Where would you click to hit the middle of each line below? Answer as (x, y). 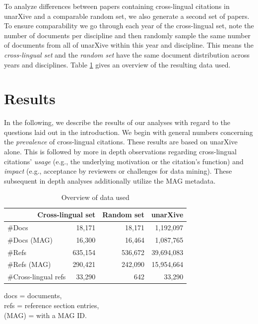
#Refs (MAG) (29, 264)
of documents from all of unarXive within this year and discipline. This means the (129, 45)
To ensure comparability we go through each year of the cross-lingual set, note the (129, 26)
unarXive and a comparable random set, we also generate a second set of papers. (127, 16)
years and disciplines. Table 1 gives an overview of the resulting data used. (117, 64)
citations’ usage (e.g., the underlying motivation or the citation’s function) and (124, 161)
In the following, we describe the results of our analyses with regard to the (117, 122)
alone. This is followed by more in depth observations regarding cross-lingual (120, 152)
